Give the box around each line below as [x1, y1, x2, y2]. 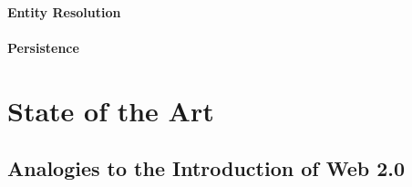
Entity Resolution [7, 2, 121, 21]
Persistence [7, 37, 79, 57]
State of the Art [7, 91, 214, 129]
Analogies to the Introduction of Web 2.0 [7, 154, 406, 182]
